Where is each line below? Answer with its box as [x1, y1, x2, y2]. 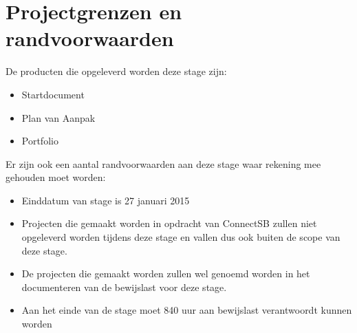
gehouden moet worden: [6, 170, 106, 184]
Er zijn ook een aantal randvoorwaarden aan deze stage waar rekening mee [6, 156, 321, 171]
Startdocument [21, 87, 85, 101]
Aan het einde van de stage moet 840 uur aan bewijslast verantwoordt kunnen [21, 303, 352, 317]
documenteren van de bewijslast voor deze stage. [21, 279, 227, 294]
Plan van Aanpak [21, 110, 96, 125]
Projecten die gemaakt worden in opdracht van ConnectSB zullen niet [21, 216, 317, 230]
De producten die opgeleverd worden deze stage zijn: [6, 64, 227, 78]
